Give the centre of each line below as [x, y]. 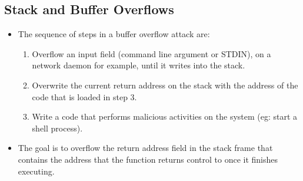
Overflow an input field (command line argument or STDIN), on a [151, 53]
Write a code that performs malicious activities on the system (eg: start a [165, 116]
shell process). [57, 128]
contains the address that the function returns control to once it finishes [148, 159]
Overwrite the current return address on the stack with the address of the [165, 85]
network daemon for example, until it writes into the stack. [139, 65]
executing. [36, 171]
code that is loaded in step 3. [84, 96]
